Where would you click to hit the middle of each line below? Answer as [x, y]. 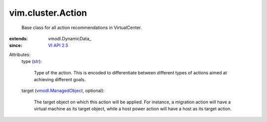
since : [16, 46]
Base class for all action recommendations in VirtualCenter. [82, 28]
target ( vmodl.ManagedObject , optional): [63, 91]
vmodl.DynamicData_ [70, 38]
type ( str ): [32, 61]
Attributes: [20, 55]
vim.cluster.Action [48, 13]
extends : [19, 38]
